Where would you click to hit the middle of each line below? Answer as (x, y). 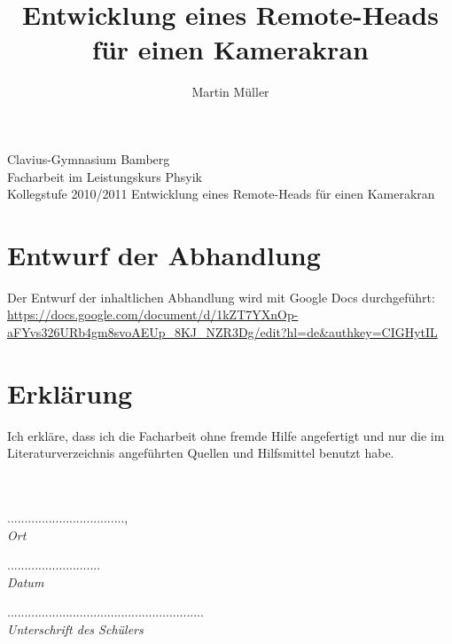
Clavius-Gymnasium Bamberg (89, 158)
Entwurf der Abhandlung (164, 254)
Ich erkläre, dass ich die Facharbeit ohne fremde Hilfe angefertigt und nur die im (226, 435)
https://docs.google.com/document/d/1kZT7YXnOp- (153, 314)
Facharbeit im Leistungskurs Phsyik (105, 176)
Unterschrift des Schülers (75, 629)
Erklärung (70, 393)
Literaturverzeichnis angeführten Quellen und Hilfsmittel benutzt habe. (201, 453)
